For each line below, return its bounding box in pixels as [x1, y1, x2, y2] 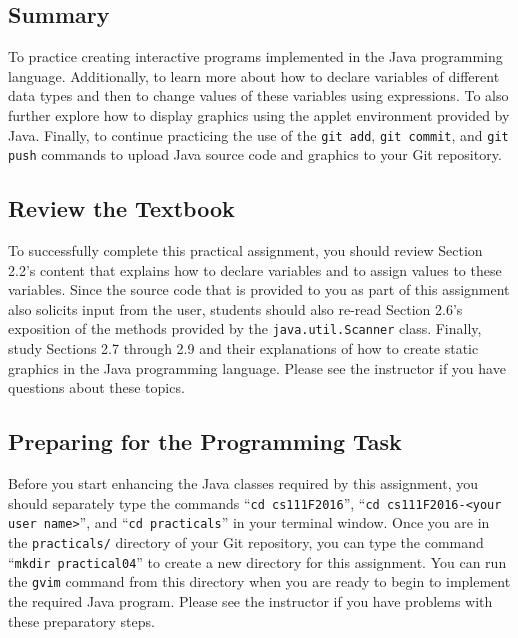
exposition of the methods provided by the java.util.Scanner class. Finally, [8, 318, 482, 339]
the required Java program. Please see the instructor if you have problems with [8, 590, 493, 611]
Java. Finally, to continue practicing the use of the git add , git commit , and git [8, 124, 509, 145]
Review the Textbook [8, 193, 235, 224]
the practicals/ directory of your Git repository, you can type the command [8, 532, 484, 553]
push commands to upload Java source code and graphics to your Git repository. [8, 144, 502, 165]
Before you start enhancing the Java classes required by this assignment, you [8, 473, 479, 494]
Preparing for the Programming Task [8, 426, 402, 457]
